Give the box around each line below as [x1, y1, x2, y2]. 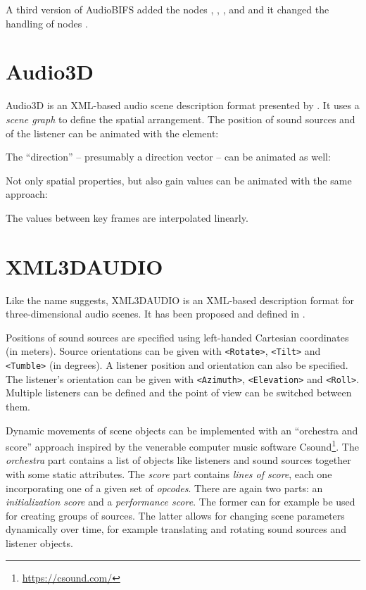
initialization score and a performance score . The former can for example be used [6, 494, 355, 509]
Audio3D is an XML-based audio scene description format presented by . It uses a [6, 98, 360, 113]
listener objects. [6, 535, 73, 550]
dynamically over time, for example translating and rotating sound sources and [6, 522, 346, 536]
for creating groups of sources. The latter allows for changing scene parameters [6, 508, 345, 522]
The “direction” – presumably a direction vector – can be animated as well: [6, 149, 331, 164]
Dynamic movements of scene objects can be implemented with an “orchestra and [6, 422, 358, 437]
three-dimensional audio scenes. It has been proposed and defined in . [6, 306, 305, 321]
